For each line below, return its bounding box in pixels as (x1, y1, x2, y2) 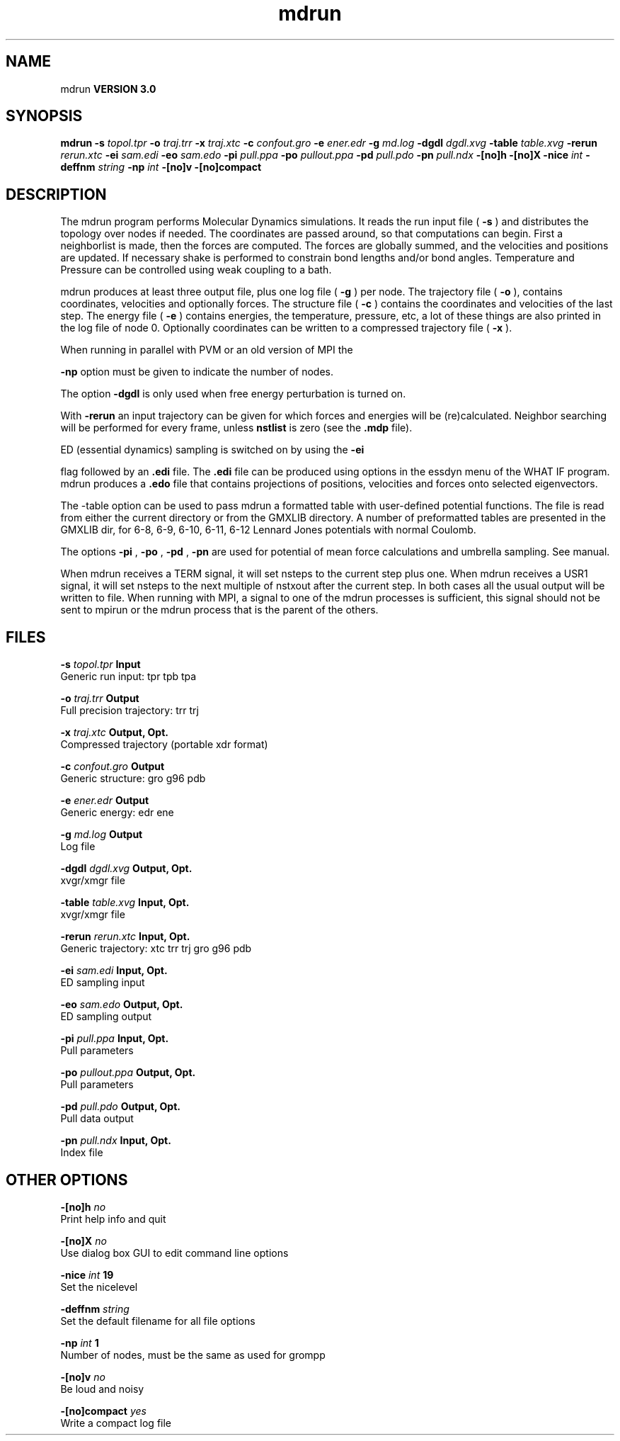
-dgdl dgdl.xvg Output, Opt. (60, 862, 193, 875)
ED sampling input (60, 976, 145, 989)
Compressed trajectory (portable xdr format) (60, 738, 268, 751)
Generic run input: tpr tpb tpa (60, 670, 197, 683)
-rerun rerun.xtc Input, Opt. (60, 930, 190, 943)
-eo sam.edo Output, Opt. (60, 998, 183, 1011)
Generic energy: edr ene (60, 806, 174, 819)
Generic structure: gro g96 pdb (60, 772, 206, 785)
